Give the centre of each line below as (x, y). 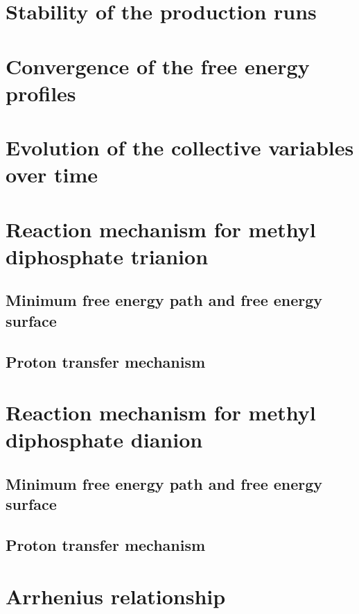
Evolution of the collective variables (180, 147)
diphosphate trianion (107, 256)
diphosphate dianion (104, 440)
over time (52, 174)
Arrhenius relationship (116, 596)
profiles (41, 93)
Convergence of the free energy (158, 66)
